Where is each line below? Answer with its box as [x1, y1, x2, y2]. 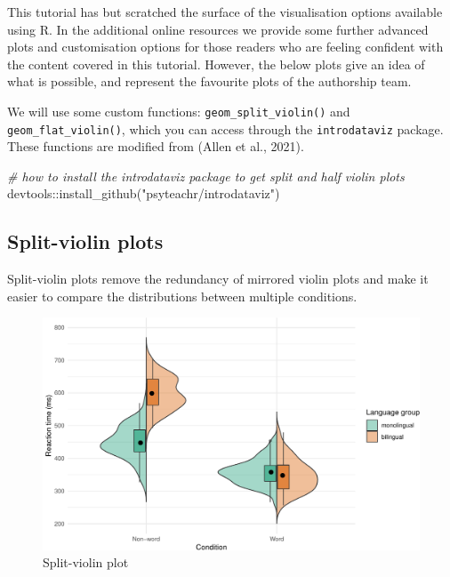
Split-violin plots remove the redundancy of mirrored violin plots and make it [7, 269, 429, 288]
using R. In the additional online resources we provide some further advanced [7, 20, 429, 38]
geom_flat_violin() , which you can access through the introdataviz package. [7, 119, 444, 138]
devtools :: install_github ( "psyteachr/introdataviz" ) [7, 184, 280, 203]
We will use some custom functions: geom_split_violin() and [7, 101, 350, 120]
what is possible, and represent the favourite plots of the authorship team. [7, 72, 412, 91]
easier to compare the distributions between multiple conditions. [7, 286, 358, 305]
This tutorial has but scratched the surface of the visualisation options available [7, 3, 443, 20]
